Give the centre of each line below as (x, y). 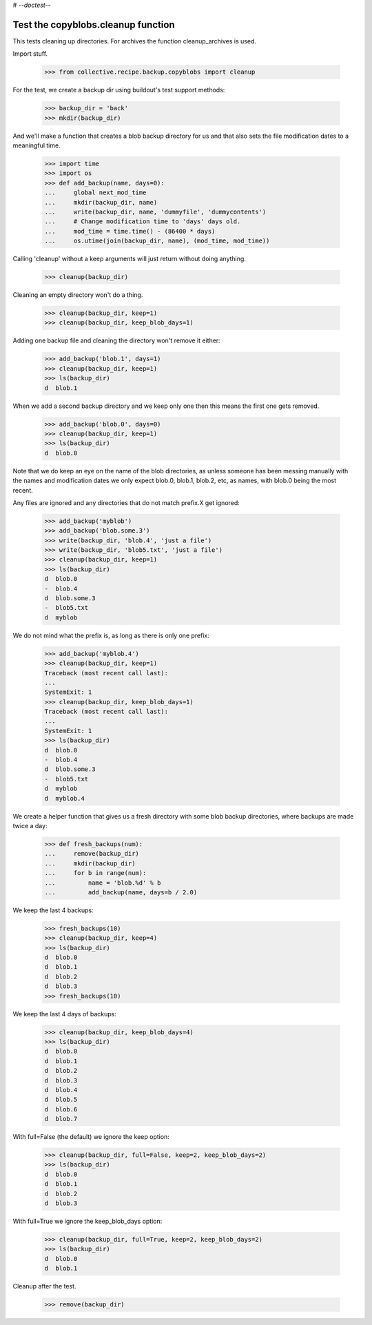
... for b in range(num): (95, 873)
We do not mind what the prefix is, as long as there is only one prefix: (111, 635)
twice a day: (30, 825)
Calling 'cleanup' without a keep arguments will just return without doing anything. (129, 259)
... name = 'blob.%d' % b (103, 883)
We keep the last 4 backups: (53, 910)
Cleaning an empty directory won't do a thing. (78, 295)
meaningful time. (37, 145)
